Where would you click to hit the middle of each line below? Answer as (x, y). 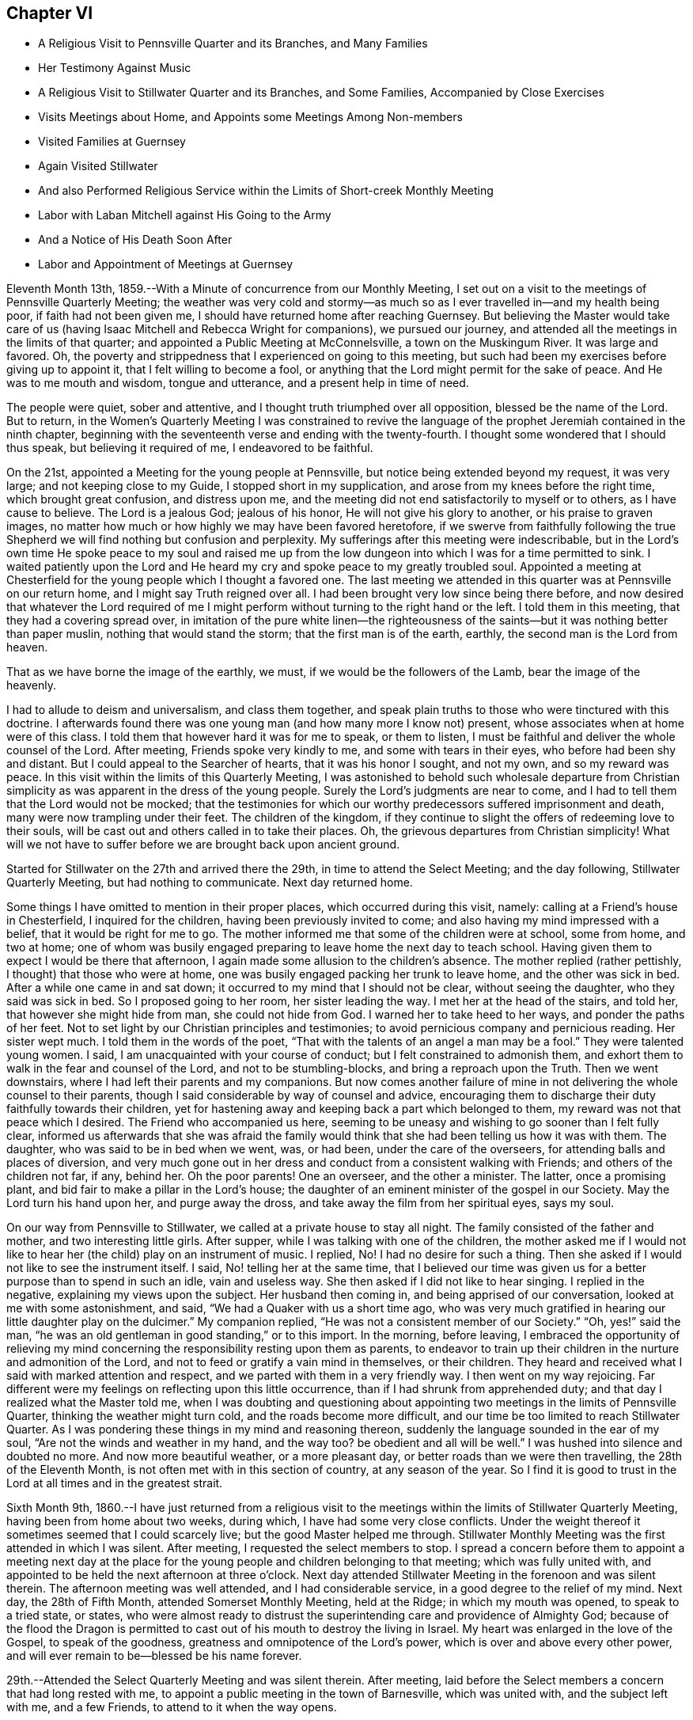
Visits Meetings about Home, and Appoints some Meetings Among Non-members (250, 117)
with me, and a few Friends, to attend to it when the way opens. (172, 1707)
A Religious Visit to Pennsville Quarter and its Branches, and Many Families (233, 44)
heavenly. (32, 685)
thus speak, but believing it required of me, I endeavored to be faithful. (190, 448)
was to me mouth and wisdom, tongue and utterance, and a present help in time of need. (238, 383)
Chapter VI (50, 13)
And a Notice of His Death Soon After (135, 240)
